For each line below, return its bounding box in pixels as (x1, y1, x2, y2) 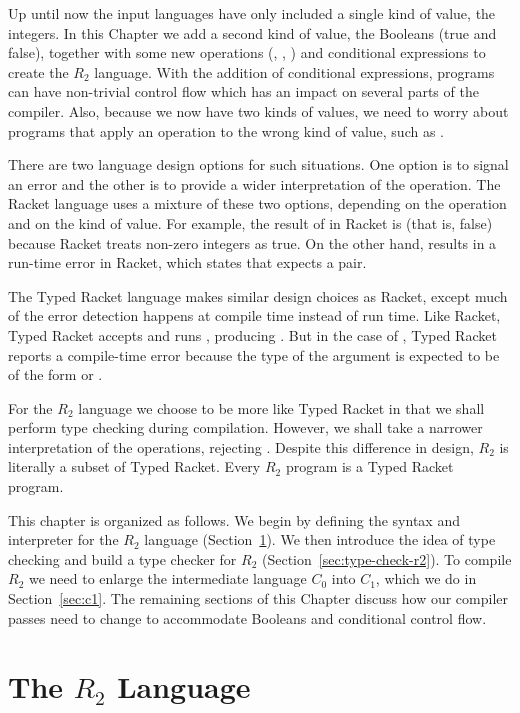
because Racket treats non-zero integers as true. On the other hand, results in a (8, 232, 497, 253)
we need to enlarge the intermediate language (28, 568, 307, 589)
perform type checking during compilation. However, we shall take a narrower (8, 417, 483, 438)
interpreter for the (8, 529, 119, 550)
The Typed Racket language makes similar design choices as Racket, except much (8, 285, 508, 306)
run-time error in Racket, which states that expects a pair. (8, 252, 367, 273)
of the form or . (8, 364, 103, 385)
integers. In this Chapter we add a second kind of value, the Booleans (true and (8, 22, 497, 43)
